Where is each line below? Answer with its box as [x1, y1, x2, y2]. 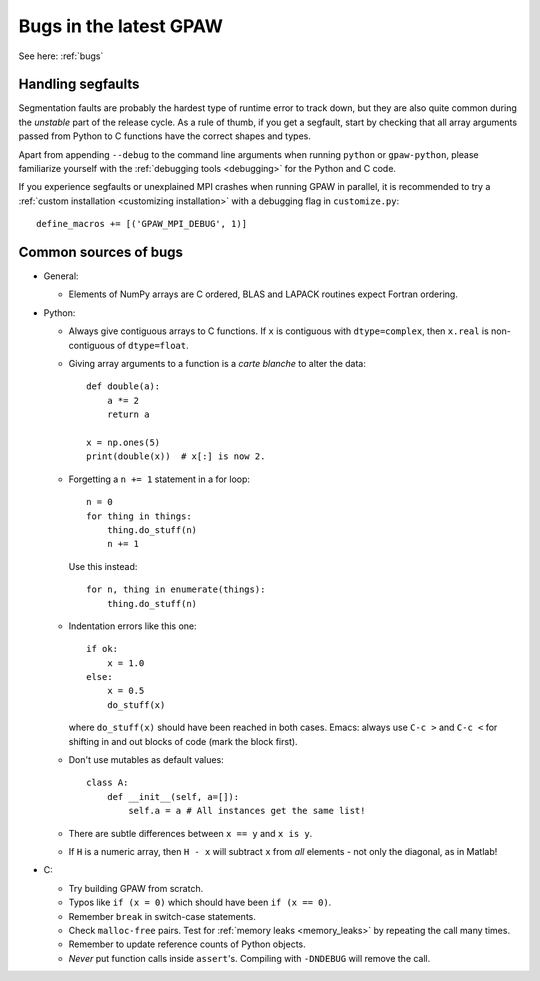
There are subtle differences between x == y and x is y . [68, 827, 313, 839]
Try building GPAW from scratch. [68, 882, 204, 894]
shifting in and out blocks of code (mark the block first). [68, 735, 299, 747]
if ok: [86, 643, 119, 655]
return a [106, 409, 150, 420]
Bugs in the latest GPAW [18, 15, 224, 37]
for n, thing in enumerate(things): [86, 584, 266, 595]
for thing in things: [86, 510, 192, 522]
